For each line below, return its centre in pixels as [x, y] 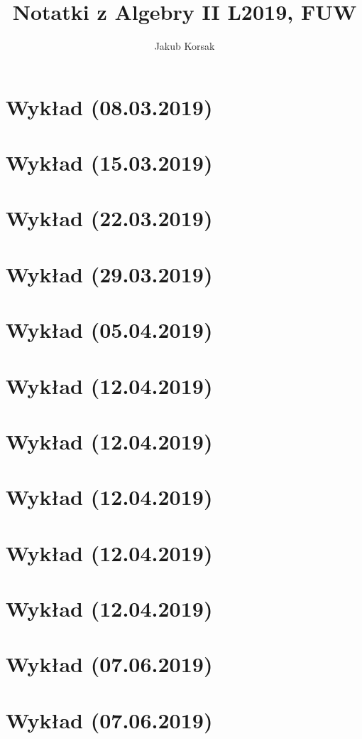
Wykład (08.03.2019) [109, 106]
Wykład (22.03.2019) [109, 218]
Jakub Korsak [185, 46]
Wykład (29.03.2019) [109, 273]
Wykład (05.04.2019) [109, 330]
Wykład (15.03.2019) [109, 163]
